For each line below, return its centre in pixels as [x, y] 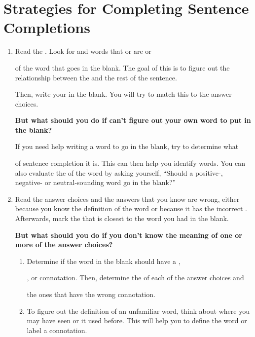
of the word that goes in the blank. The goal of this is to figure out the [122, 67]
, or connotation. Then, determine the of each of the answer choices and [135, 278]
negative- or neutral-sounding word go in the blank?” [95, 182]
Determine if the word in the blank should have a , [104, 261]
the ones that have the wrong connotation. [91, 294]
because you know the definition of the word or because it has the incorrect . [131, 208]
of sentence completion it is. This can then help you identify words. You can [130, 163]
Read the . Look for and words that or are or [83, 51]
